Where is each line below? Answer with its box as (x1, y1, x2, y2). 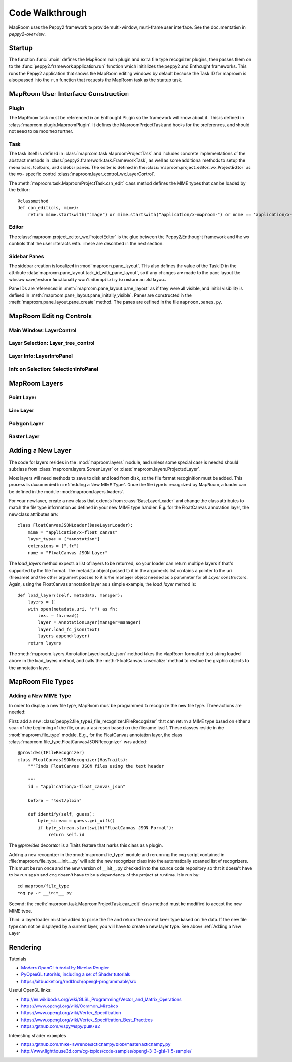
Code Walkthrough (9, 7, 87, 18)
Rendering (9, 943, 41, 951)
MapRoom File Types (9, 677, 74, 686)
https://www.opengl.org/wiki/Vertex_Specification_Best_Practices (21, 1017, 153, 1023)
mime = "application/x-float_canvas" (27, 529, 118, 535)
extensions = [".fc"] (27, 543, 80, 549)
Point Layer (9, 394, 36, 401)
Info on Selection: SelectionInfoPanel (9, 366, 99, 373)
